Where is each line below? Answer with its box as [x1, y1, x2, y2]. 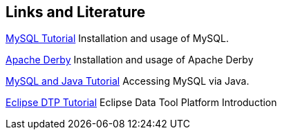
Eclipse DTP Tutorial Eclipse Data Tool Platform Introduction [6, 96, 277, 109]
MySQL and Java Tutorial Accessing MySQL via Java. [6, 75, 250, 87]
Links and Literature [6, 3, 146, 21]
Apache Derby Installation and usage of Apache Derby [6, 54, 254, 66]
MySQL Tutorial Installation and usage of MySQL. [6, 32, 229, 45]
